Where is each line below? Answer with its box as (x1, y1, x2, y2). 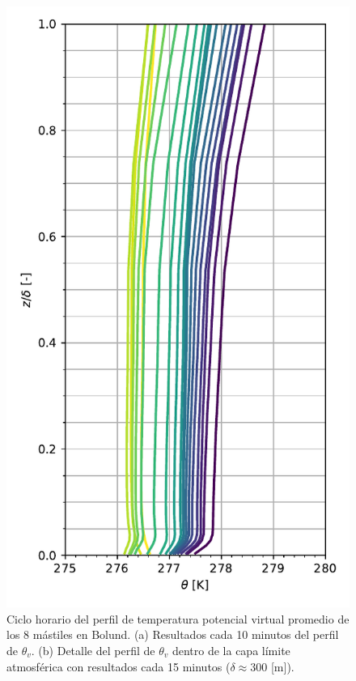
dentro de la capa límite (172, 641, 290, 658)
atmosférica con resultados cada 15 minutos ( (6, 658, 231, 675)
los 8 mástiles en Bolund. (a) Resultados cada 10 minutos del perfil (6, 626, 339, 643)
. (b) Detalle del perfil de (31, 641, 155, 658)
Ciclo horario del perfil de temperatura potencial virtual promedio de (6, 610, 350, 627)
